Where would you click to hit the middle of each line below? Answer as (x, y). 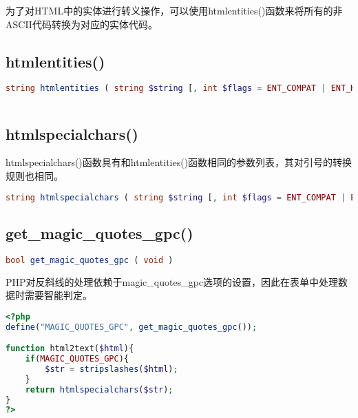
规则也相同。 (34, 176)
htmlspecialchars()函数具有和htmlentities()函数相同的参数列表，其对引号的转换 (179, 162)
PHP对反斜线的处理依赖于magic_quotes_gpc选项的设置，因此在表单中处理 (172, 281)
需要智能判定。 (58, 295)
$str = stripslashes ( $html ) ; (112, 369)
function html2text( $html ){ (70, 349)
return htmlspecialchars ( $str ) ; (99, 389)
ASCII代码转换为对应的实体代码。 (82, 24)
